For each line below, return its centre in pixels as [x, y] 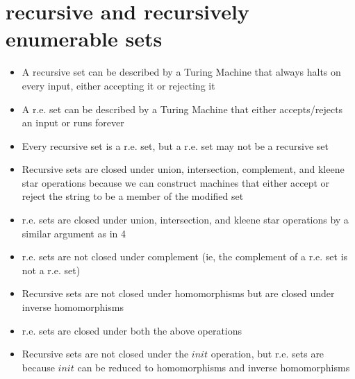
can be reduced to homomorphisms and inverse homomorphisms [214, 367]
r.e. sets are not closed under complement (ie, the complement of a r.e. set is [185, 256]
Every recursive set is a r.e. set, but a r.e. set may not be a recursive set [175, 145]
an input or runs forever [73, 123]
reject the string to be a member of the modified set [133, 196]
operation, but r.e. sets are [267, 354]
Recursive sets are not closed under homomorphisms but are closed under [178, 293]
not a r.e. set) [51, 270]
